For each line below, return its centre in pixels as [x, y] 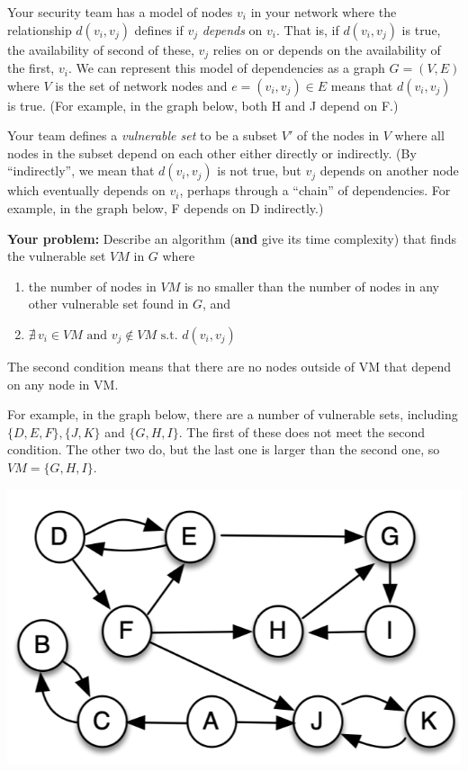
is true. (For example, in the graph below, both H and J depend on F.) [203, 105]
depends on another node [389, 170]
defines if [159, 29]
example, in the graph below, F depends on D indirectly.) [166, 208]
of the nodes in [338, 135]
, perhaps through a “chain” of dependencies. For [315, 190]
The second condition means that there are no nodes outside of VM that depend [229, 366]
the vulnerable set [57, 256]
